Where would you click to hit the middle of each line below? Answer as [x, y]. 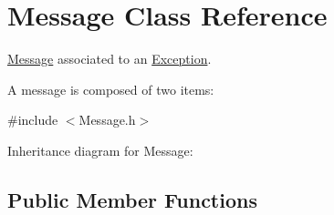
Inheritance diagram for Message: [100, 150]
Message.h [107, 120]
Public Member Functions [132, 199]
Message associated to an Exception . [110, 59]
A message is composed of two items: [111, 89]
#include [33, 120]
